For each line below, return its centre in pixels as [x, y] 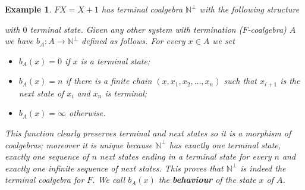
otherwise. [87, 113]
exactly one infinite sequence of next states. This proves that [114, 168]
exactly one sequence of [47, 156]
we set [224, 41]
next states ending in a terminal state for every [185, 156]
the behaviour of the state [207, 180]
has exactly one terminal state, [225, 144]
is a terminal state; [115, 60]
